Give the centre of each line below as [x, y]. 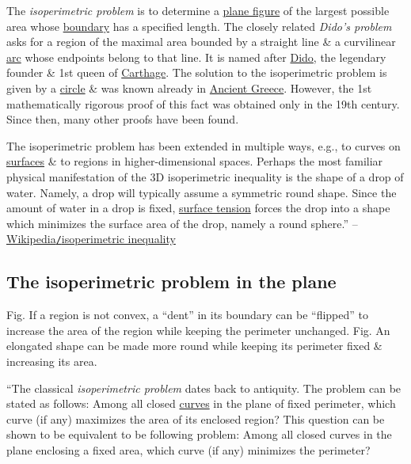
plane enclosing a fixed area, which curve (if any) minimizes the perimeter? [188, 449]
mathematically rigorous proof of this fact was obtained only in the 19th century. [203, 103]
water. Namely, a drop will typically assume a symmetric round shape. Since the [202, 192]
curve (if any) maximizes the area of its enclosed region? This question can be [196, 418]
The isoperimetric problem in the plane [171, 281]
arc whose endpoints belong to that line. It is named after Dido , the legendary [196, 57]
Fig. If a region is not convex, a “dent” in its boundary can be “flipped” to [188, 315]
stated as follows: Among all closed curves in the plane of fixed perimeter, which [201, 403]
